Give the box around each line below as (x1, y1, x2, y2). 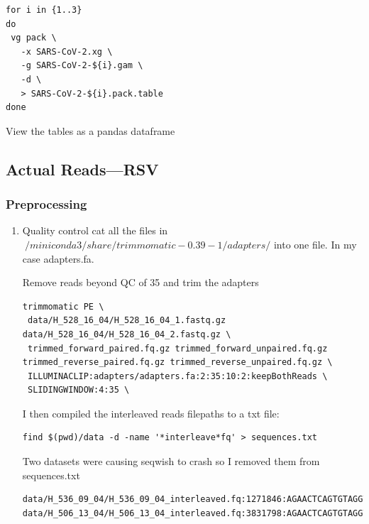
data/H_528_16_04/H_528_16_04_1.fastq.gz (27, 315, 226, 326)
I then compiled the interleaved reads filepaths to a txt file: (22, 405, 280, 420)
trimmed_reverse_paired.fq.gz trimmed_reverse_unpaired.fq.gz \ (22, 357, 333, 368)
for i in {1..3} (6, 5, 82, 15)
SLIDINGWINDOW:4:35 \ (27, 385, 130, 395)
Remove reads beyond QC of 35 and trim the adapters (22, 275, 259, 290)
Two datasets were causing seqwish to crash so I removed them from (22, 454, 320, 469)
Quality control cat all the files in (22, 223, 168, 238)
